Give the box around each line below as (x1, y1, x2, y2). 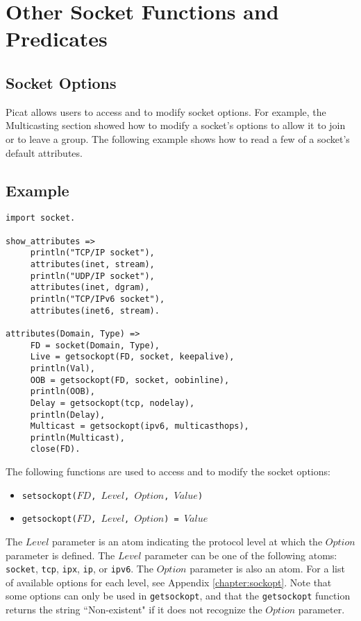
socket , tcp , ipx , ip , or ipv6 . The (6, 561, 153, 576)
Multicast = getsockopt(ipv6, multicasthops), (30, 421, 249, 432)
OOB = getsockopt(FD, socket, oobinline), (30, 375, 230, 385)
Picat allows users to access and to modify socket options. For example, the (6, 104, 326, 119)
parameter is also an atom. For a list (190, 561, 345, 576)
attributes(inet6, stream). (30, 305, 160, 316)
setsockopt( (22, 491, 77, 501)
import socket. (6, 213, 76, 223)
